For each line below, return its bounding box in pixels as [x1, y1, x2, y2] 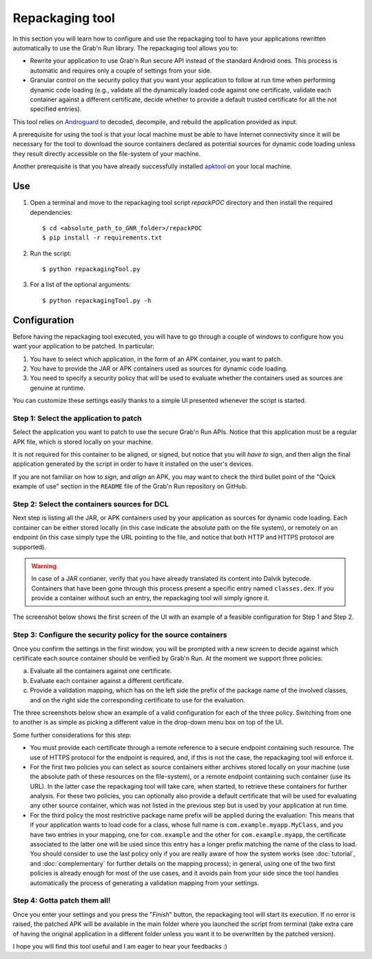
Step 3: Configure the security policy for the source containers [12, 630, 227, 640]
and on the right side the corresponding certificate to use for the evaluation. [30, 695, 246, 704]
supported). [12, 542, 47, 551]
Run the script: [30, 249, 72, 257]
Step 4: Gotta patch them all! [12, 896, 111, 905]
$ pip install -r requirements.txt [42, 234, 163, 241]
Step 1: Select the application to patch [12, 413, 142, 423]
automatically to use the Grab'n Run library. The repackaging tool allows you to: [12, 43, 238, 52]
